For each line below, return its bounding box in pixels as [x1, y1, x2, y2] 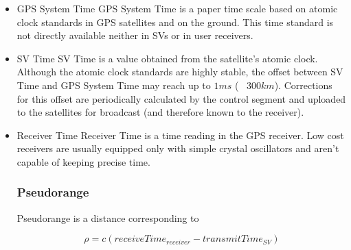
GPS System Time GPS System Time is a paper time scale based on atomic [16, 1, 338, 15]
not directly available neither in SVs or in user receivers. [16, 28, 253, 42]
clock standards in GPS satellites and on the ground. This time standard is [16, 14, 334, 29]
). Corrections [274, 77, 332, 92]
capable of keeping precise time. [16, 154, 150, 168]
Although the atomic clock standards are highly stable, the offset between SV [16, 64, 343, 79]
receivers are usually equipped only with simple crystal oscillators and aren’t [16, 141, 339, 155]
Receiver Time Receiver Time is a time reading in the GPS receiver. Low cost [16, 127, 344, 142]
